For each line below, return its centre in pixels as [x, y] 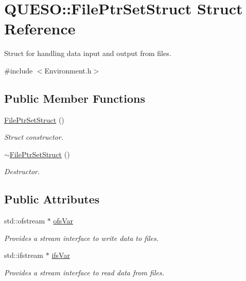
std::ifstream [24, 255]
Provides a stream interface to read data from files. [84, 273]
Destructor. [22, 171]
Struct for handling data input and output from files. [88, 53]
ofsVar [63, 221]
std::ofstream [25, 221]
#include [19, 70]
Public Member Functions [75, 98]
